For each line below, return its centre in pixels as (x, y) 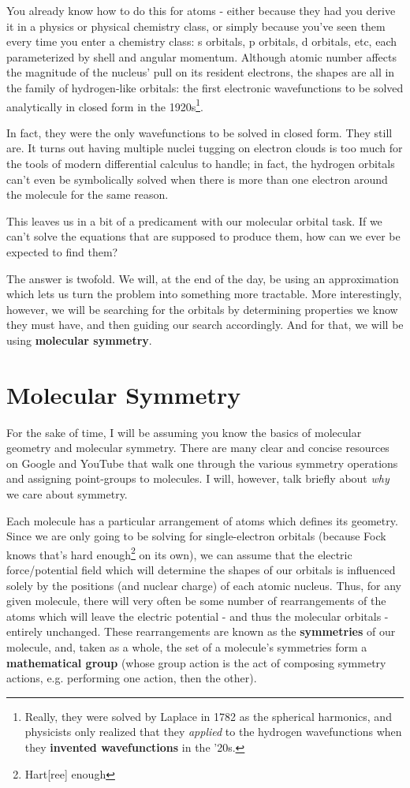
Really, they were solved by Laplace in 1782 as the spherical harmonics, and (208, 716)
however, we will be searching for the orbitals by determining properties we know (202, 309)
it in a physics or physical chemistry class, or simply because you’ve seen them (196, 26)
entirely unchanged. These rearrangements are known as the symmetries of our (201, 631)
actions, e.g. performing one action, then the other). (132, 678)
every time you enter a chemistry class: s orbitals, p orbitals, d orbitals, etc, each (201, 41)
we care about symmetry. (67, 494)
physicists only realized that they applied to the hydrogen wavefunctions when (213, 732)
